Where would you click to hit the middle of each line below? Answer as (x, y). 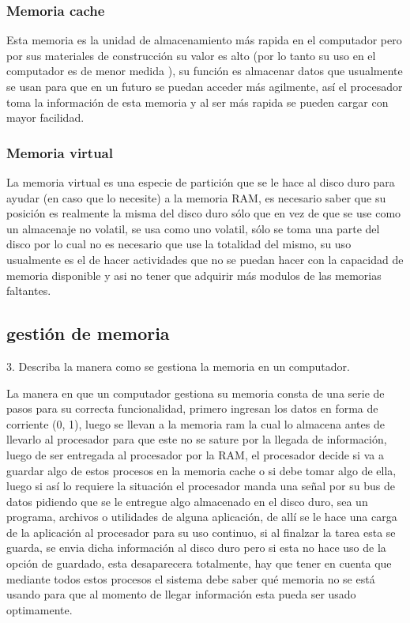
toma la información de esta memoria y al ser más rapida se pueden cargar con (197, 102)
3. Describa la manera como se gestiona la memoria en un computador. (178, 366)
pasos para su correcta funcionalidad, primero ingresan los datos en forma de (192, 408)
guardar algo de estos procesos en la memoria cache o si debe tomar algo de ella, (201, 470)
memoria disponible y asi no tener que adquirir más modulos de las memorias (194, 275)
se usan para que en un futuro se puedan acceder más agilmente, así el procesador (205, 86)
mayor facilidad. (45, 117)
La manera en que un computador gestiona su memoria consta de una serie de (196, 393)
